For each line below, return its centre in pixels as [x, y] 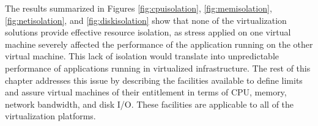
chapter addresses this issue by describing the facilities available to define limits [154, 80]
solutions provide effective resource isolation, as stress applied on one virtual [148, 32]
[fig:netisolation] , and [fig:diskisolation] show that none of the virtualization [146, 20]
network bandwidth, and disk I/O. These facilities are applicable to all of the [150, 104]
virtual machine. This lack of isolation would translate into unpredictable [142, 56]
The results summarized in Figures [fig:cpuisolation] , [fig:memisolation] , [139, 8]
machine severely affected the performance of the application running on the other [159, 44]
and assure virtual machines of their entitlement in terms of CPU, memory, [146, 92]
